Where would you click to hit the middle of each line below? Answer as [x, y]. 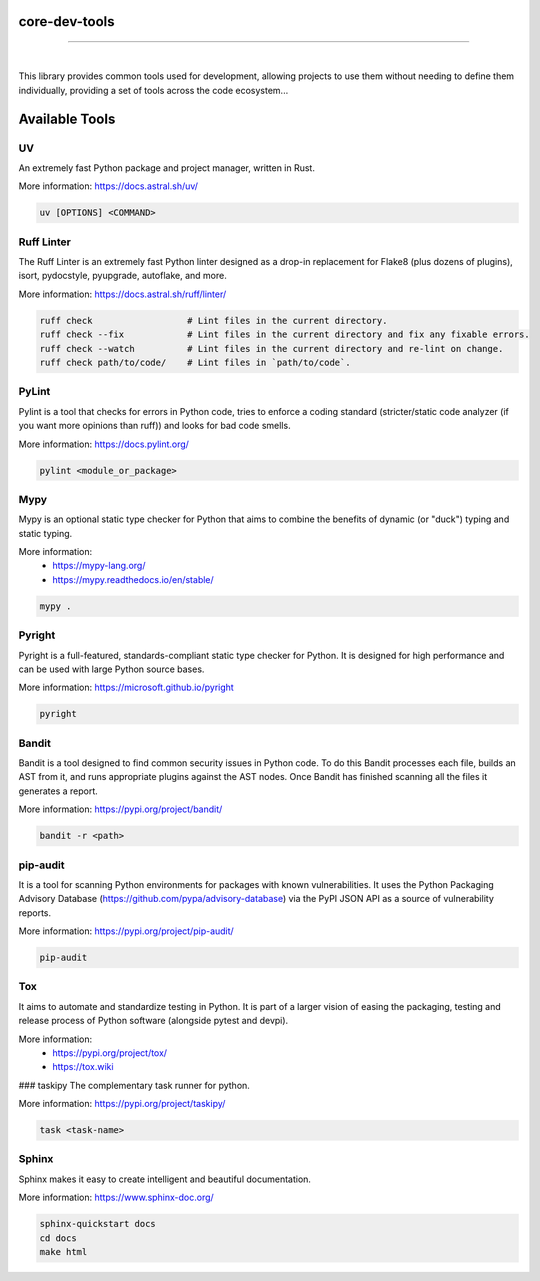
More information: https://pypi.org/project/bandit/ [120, 809]
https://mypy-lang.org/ [99, 566]
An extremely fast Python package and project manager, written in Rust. [166, 167]
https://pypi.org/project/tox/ [110, 1052]
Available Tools [67, 118]
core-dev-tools [66, 21]
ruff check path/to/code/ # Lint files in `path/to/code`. [195, 362]
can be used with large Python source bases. [111, 669]
